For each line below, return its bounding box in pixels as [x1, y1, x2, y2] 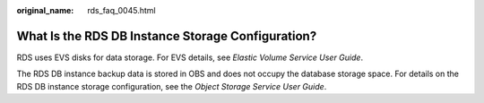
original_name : [16, 5, 74, 15]
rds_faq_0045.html [87, 5, 156, 15]
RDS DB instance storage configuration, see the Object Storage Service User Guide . [16, 81, 327, 91]
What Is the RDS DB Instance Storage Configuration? [16, 28, 317, 44]
